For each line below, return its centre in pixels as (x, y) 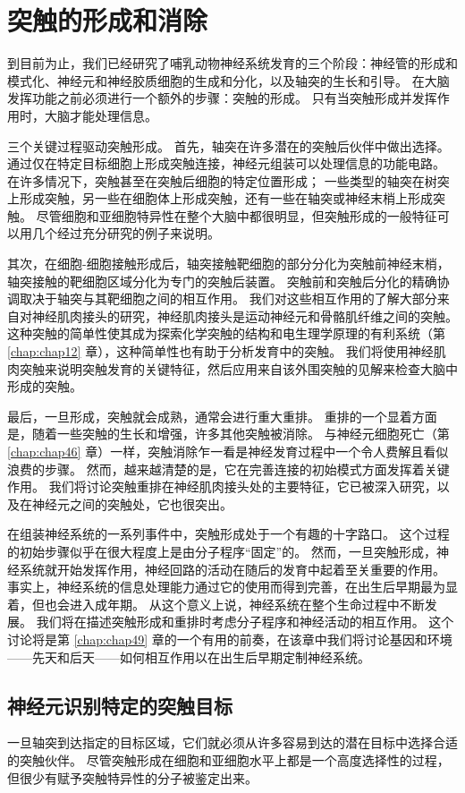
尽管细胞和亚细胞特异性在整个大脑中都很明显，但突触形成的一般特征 (237, 215)
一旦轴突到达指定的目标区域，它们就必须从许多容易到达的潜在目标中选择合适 (232, 742)
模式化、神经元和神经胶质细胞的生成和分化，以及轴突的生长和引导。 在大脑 (228, 80)
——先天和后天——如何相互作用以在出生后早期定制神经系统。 (189, 657)
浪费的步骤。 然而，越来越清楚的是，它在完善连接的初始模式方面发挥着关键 (228, 469)
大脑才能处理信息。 (101, 115)
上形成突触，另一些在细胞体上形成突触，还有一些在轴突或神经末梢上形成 (220, 198)
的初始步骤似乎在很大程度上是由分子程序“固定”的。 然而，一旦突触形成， (222, 551)
